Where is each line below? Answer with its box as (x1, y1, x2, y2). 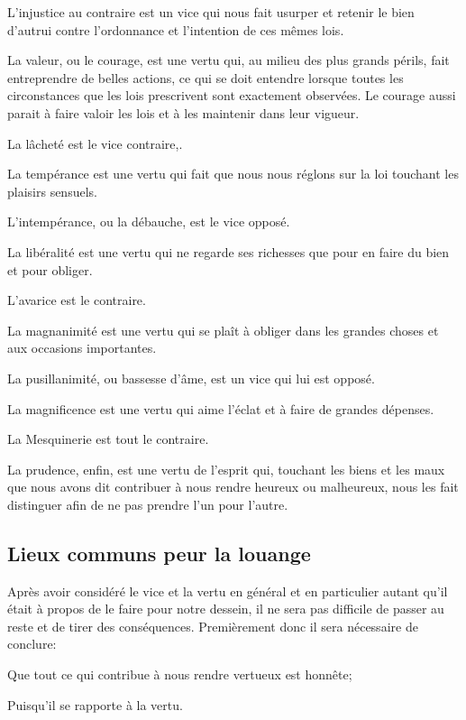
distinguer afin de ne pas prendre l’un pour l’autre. (7, 494, 288, 513)
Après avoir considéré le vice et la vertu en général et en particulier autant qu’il (7, 581, 448, 600)
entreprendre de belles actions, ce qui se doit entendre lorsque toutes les (7, 68, 404, 87)
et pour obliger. (7, 260, 93, 279)
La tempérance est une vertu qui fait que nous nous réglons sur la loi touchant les (7, 164, 459, 183)
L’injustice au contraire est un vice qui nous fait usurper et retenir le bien (7, 3, 415, 21)
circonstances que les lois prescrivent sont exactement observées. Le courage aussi (7, 86, 456, 105)
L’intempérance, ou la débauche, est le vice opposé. (7, 212, 290, 231)
